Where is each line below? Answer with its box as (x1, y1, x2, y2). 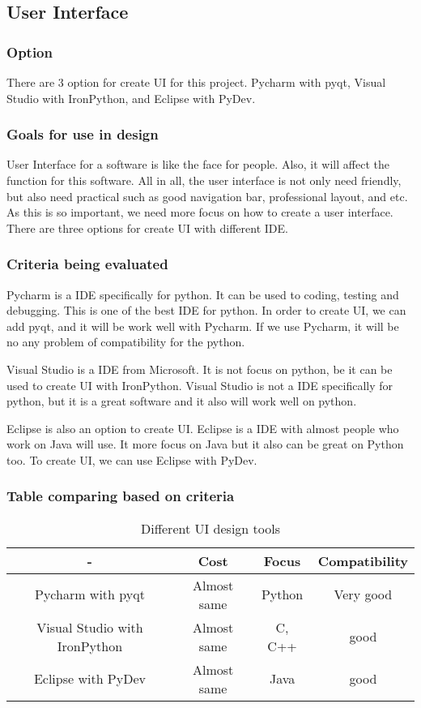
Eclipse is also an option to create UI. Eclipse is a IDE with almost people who (6, 419, 399, 436)
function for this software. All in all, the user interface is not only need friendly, (6, 172, 402, 188)
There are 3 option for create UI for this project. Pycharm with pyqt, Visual (6, 74, 386, 90)
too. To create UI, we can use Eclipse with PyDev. (6, 451, 257, 468)
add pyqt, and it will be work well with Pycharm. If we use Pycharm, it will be (6, 317, 399, 334)
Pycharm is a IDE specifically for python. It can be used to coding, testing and (6, 285, 399, 303)
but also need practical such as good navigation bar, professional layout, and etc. (6, 187, 408, 204)
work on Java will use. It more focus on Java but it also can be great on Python (6, 436, 404, 453)
